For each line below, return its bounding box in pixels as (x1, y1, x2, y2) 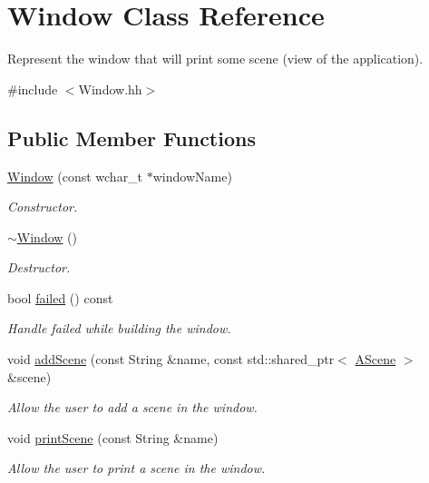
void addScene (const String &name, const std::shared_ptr (7, 350, 335, 369)
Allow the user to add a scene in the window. (7, 398, 258, 417)
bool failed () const (7, 288, 113, 307)
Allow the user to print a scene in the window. (7, 458, 266, 478)
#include (7, 79, 58, 98)
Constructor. (7, 197, 78, 216)
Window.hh (78, 79, 142, 98)
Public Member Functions (7, 123, 256, 152)
